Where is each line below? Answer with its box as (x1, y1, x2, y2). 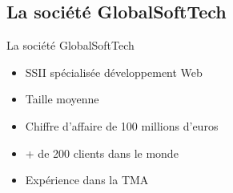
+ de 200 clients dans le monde (25, 144, 179, 161)
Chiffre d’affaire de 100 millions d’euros (25, 117, 219, 134)
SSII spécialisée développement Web (25, 63, 203, 80)
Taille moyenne (25, 90, 99, 107)
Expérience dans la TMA (25, 171, 149, 188)
